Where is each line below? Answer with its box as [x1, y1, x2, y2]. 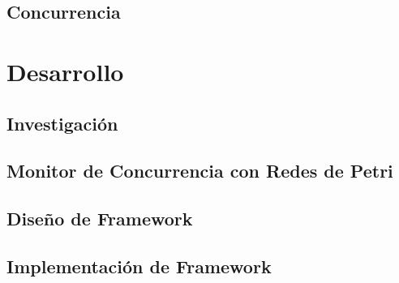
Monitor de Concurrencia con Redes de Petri [6, 158, 393, 183]
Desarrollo [6, 54, 124, 88]
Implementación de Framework [6, 253, 272, 278]
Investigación [6, 110, 118, 135]
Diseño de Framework [6, 206, 193, 231]
